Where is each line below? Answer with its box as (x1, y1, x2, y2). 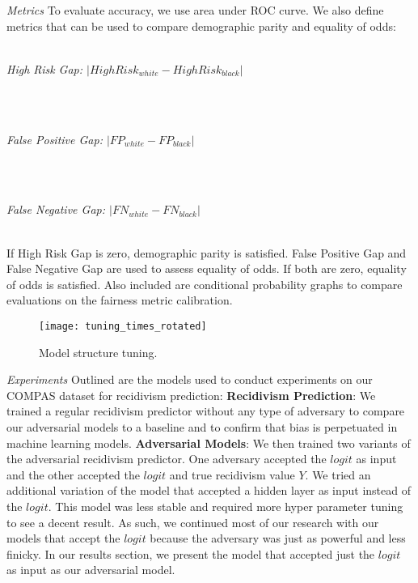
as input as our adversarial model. (6, 561, 175, 578)
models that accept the (6, 530, 120, 547)
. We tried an (305, 466, 371, 483)
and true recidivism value (169, 466, 295, 483)
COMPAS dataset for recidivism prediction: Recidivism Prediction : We (6, 386, 376, 403)
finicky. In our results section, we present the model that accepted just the (6, 545, 375, 562)
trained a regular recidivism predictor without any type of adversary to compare (6, 402, 405, 419)
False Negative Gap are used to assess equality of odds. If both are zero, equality (6, 260, 407, 277)
